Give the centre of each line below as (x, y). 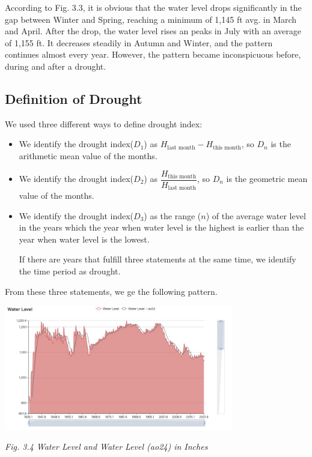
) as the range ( (173, 215)
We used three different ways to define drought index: (104, 123)
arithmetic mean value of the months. (88, 155)
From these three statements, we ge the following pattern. (111, 291)
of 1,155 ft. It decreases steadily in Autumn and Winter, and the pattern (139, 42)
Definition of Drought (74, 98)
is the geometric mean (267, 179)
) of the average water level (256, 215)
